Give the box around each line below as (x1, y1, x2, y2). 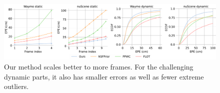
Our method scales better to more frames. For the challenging (4, 61, 193, 71)
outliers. (4, 81, 29, 91)
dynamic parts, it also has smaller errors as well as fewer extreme (4, 71, 204, 81)
